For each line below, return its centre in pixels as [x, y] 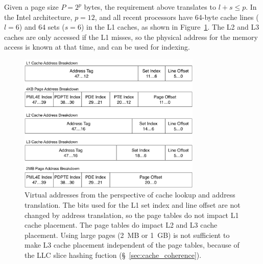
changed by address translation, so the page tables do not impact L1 [132, 215]
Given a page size [31, 7]
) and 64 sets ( [42, 27]
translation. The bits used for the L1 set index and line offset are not [133, 204]
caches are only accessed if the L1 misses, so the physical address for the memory [131, 37]
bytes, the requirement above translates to [150, 7]
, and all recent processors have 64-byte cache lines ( [177, 17]
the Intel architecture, [38, 17]
